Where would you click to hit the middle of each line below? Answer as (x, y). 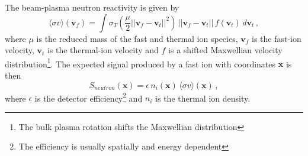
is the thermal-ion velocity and (103, 50)
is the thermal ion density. (203, 98)
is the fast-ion (277, 38)
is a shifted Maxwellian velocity (225, 50)
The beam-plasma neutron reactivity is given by (92, 7)
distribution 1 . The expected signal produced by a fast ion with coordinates (140, 63)
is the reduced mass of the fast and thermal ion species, (137, 38)
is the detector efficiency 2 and (89, 97)
